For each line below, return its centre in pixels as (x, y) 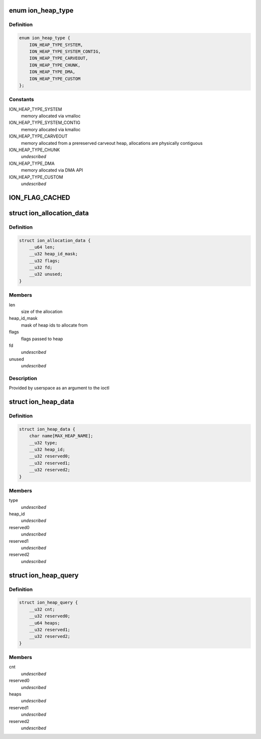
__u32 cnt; (42, 609)
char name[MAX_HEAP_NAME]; (61, 436)
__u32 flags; (45, 261)
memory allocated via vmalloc (51, 116)
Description (23, 378)
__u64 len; (42, 247)
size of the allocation (42, 311)
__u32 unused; (46, 274)
